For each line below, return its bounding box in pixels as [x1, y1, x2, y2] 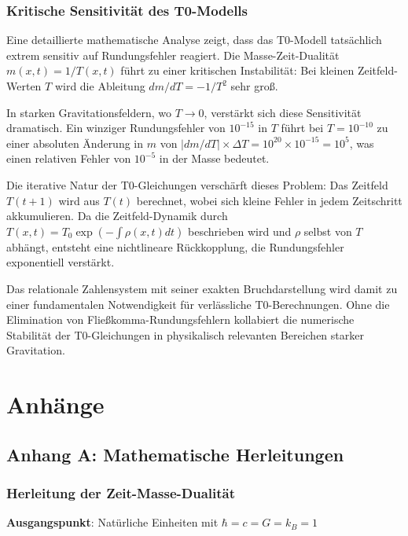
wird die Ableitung [54, 78, 145, 94]
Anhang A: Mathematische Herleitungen [6, 442, 344, 466]
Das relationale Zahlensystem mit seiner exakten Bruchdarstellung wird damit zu [6, 280, 398, 296]
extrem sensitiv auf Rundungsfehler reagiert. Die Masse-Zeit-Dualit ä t [6, 46, 340, 63]
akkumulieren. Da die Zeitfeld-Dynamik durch [6, 207, 228, 224]
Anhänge [6, 388, 105, 420]
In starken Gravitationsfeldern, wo [6, 104, 171, 120]
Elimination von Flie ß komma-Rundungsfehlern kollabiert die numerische [6, 311, 355, 328]
